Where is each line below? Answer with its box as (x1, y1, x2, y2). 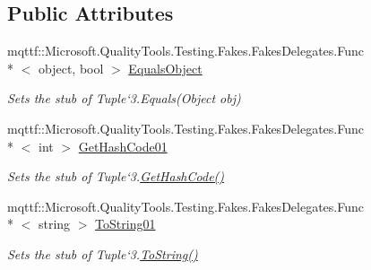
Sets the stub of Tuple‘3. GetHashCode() (7, 167, 225, 186)
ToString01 (95, 214, 156, 233)
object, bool (38, 58, 104, 77)
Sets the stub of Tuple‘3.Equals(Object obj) (7, 89, 241, 108)
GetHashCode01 (78, 136, 168, 155)
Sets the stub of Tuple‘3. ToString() (7, 244, 198, 263)
